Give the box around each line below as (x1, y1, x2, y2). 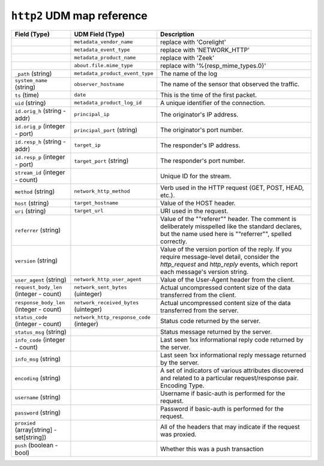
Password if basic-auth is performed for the (160, 404, 284, 413)
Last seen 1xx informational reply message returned (160, 351, 307, 359)
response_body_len (14, 300, 65, 306)
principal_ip (74, 111, 110, 118)
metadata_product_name (74, 55, 136, 61)
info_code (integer (14, 335, 65, 343)
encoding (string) (14, 374, 61, 382)
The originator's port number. (160, 126, 244, 134)
